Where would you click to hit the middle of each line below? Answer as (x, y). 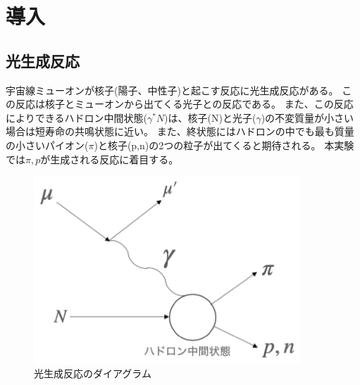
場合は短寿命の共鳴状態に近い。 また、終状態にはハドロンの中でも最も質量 (180, 131)
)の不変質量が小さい (308, 117)
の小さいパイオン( (47, 145)
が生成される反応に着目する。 (110, 159)
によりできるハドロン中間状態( (76, 117)
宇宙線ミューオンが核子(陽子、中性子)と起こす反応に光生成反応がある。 (172, 90)
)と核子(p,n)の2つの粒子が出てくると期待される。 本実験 (224, 145)
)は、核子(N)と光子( (210, 117)
